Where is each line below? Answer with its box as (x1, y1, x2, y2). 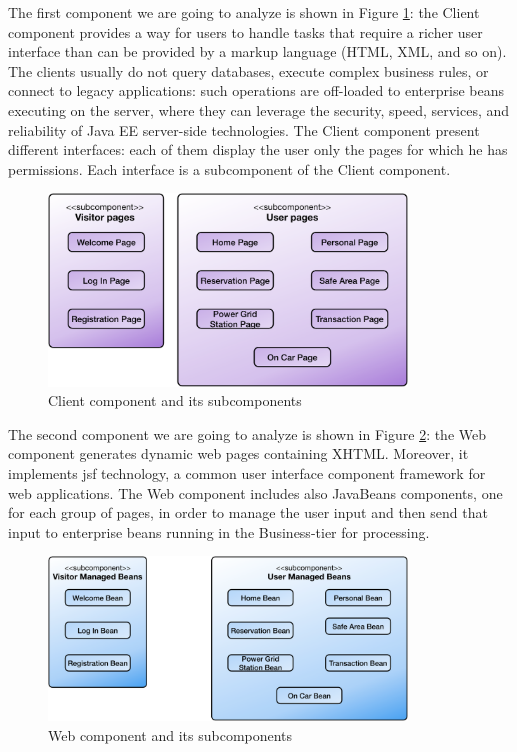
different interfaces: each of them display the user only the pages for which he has (8, 139, 508, 160)
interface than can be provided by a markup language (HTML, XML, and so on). (8, 41, 507, 62)
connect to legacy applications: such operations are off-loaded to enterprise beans (8, 80, 504, 101)
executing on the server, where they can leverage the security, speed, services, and (8, 99, 510, 120)
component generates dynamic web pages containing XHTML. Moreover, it (8, 443, 469, 464)
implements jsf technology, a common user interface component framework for (8, 462, 486, 483)
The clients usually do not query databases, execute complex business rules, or (8, 60, 489, 81)
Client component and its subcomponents (48, 390, 302, 411)
